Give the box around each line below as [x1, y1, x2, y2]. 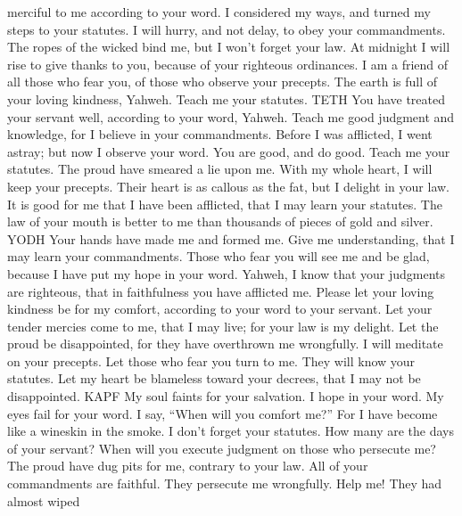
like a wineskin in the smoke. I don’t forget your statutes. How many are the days [7, 422, 454, 440]
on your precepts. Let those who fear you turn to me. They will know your [7, 351, 416, 370]
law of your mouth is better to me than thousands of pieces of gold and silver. [7, 212, 433, 231]
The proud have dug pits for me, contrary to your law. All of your [7, 456, 368, 475]
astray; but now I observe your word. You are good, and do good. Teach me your [7, 142, 450, 160]
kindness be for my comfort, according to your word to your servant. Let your [7, 299, 433, 318]
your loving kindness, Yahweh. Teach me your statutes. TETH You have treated [7, 89, 445, 108]
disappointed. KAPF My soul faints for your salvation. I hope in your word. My [7, 387, 444, 405]
